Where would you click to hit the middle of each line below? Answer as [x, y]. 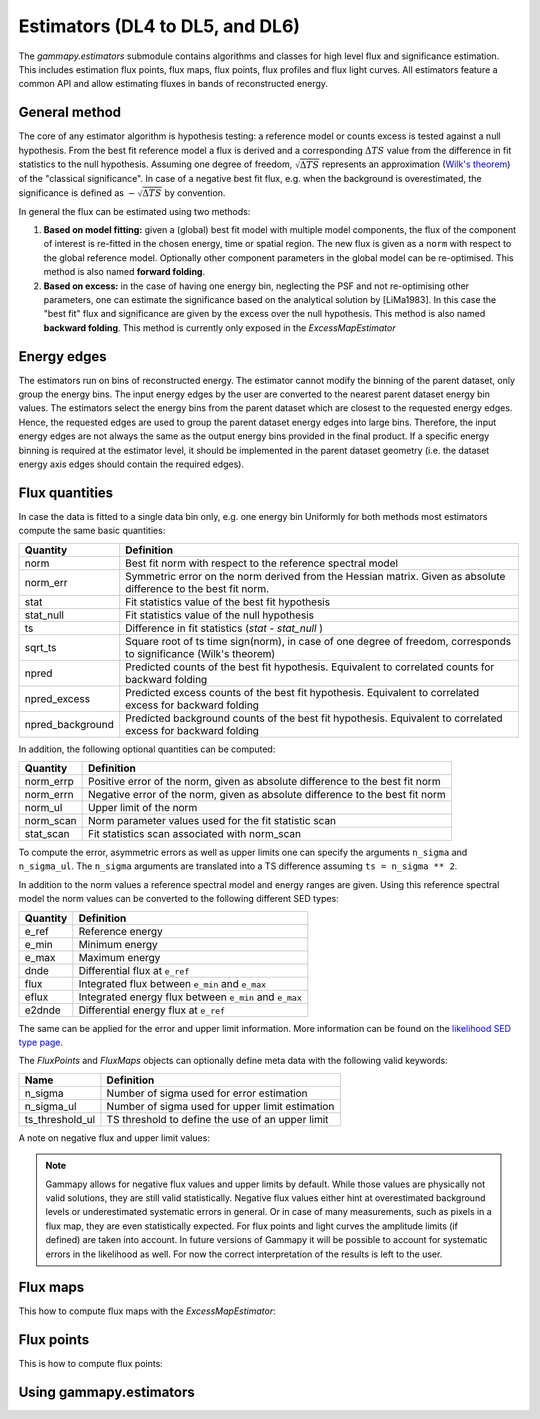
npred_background [69, 724]
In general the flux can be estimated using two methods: [134, 211]
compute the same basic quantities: [92, 531]
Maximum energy [119, 957]
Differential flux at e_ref [134, 970]
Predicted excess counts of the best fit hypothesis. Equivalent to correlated [302, 692]
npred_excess [57, 698]
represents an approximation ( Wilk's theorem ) [416, 164]
